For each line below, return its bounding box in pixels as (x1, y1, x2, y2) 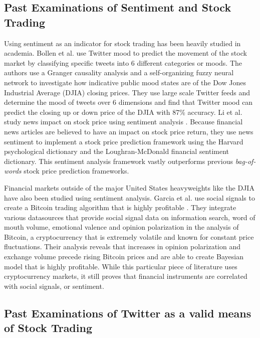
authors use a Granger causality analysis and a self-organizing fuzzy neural (4, 67, 234, 78)
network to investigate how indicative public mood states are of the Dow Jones (4, 77, 246, 87)
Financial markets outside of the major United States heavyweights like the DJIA (4, 182, 254, 193)
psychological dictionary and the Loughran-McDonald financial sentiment (4, 146, 229, 156)
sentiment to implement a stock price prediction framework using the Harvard (4, 136, 243, 146)
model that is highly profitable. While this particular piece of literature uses (4, 261, 237, 271)
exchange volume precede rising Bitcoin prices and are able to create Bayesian (4, 251, 243, 262)
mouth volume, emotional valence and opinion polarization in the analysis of (4, 222, 239, 232)
